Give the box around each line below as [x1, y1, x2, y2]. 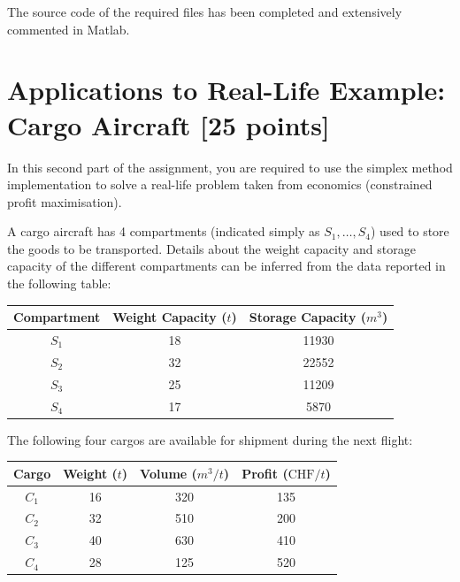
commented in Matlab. [7, 19, 130, 38]
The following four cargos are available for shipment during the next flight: [7, 430, 413, 448]
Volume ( [140, 463, 197, 482]
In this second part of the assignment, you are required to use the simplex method [7, 157, 453, 176]
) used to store [370, 222, 449, 241]
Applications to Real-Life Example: [7, 72, 446, 108]
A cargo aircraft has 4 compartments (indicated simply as [7, 222, 320, 241]
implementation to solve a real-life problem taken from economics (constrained [7, 175, 433, 194]
